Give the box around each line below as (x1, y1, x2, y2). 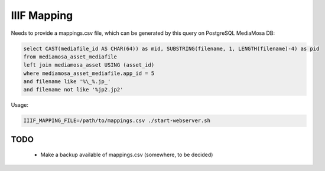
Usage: (11, 101, 29, 108)
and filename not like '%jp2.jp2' (23, 86, 123, 93)
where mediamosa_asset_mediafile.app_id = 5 (23, 70, 155, 77)
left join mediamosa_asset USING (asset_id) (23, 62, 155, 68)
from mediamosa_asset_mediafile (23, 53, 118, 60)
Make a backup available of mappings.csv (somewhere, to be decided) (40, 151, 213, 159)
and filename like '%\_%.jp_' (23, 78, 111, 85)
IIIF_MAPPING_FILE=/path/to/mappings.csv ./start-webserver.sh (23, 117, 211, 124)
